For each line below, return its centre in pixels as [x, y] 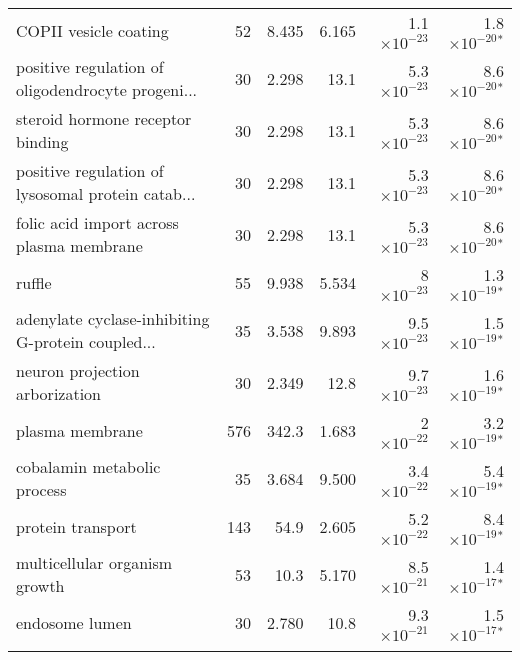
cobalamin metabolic [88, 466]
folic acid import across [97, 222]
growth [40, 585]
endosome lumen [74, 622]
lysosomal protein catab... [106, 193]
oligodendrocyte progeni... [107, 89]
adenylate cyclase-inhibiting [113, 318]
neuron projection [78, 370]
